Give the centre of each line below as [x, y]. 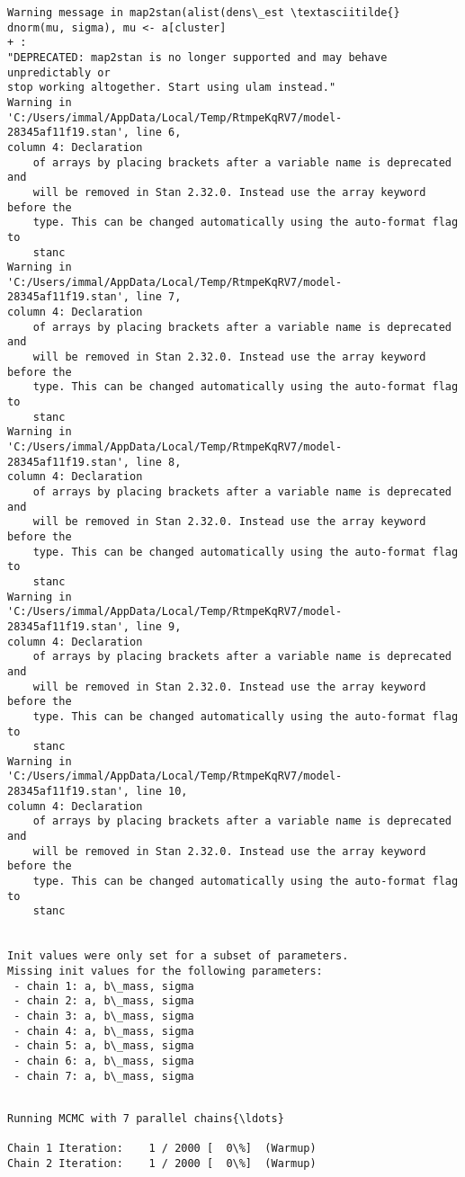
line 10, [162, 792]
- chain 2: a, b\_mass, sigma [104, 1001]
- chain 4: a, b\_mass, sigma [104, 1031]
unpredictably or [59, 72]
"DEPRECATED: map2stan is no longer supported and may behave [197, 57]
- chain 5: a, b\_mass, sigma [104, 1046]
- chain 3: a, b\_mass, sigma [104, 1016]
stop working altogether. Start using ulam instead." [172, 88]
